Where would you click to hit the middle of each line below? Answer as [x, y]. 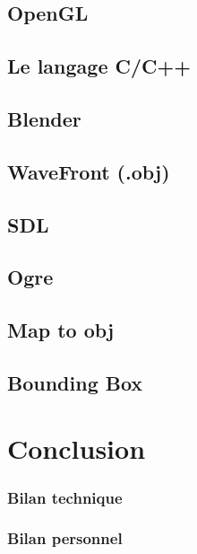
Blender [44, 118]
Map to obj [61, 330]
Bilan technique [65, 497]
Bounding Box [75, 382]
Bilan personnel [65, 538]
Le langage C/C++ [99, 66]
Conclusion [77, 448]
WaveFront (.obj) [89, 171]
